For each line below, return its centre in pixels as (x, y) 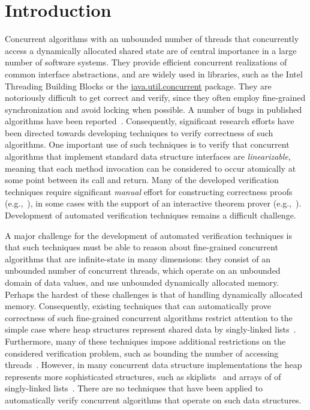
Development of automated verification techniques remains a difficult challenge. (151, 215)
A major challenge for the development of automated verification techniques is (148, 235)
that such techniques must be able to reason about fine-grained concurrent (142, 247)
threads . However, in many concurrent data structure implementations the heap (154, 365)
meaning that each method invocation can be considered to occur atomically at (151, 168)
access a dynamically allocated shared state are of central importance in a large (151, 50)
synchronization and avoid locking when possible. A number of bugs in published (154, 109)
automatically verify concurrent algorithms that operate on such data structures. (153, 399)
